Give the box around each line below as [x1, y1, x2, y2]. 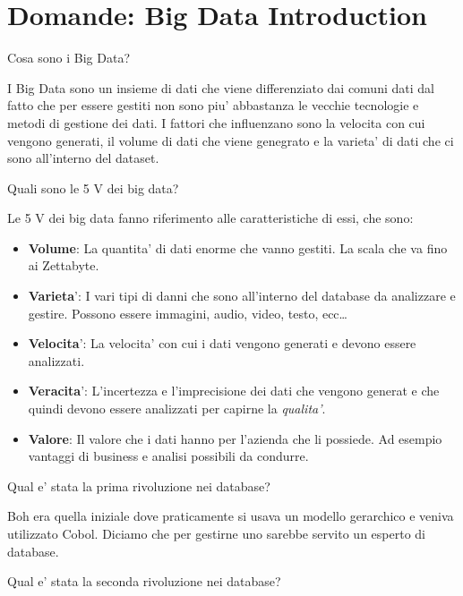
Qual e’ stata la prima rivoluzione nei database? [7, 476, 270, 495]
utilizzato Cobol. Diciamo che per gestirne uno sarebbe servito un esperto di [7, 524, 425, 542]
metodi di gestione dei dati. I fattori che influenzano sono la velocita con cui [7, 113, 425, 132]
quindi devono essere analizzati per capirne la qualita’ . [28, 399, 326, 418]
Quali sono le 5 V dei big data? [7, 178, 179, 197]
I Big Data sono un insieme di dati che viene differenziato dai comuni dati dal [7, 78, 434, 97]
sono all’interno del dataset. [7, 149, 159, 167]
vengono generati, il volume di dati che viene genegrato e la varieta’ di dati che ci [7, 131, 454, 149]
